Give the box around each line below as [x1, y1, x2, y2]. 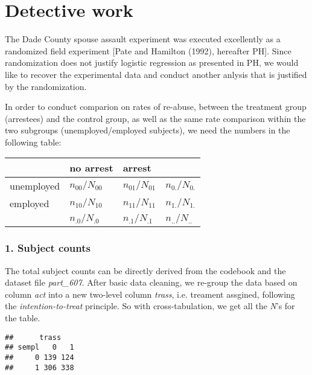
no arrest [69, 161, 113, 175]
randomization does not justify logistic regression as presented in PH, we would [5, 56, 299, 69]
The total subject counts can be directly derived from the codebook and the [5, 264, 286, 277]
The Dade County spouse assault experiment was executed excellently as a [5, 33, 281, 45]
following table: [5, 135, 62, 148]
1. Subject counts [5, 240, 91, 255]
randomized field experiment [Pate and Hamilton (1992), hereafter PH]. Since [5, 44, 291, 57]
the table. [5, 312, 40, 324]
